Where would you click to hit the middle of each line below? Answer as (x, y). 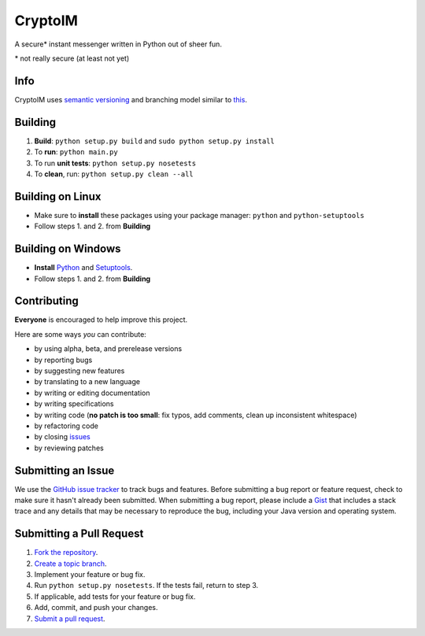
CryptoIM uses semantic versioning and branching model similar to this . (131, 99)
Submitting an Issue (65, 470)
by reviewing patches (69, 448)
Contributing (46, 301)
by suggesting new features (79, 371)
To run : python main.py (76, 152)
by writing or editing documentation (92, 393)
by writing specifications (74, 404)
